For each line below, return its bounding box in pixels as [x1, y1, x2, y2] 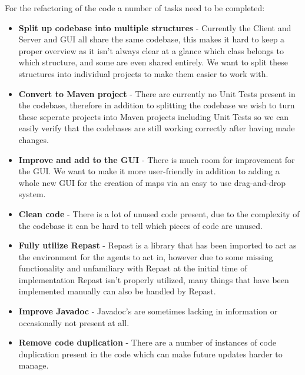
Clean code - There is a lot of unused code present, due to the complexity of [18, 207, 300, 220]
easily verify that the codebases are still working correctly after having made [18, 122, 295, 134]
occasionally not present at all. [18, 316, 130, 328]
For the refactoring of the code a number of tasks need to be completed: [5, 2, 265, 14]
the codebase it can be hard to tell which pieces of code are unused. [18, 219, 263, 231]
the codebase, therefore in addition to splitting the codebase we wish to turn [18, 99, 295, 111]
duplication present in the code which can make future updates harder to [18, 347, 283, 360]
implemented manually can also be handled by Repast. [18, 285, 216, 297]
